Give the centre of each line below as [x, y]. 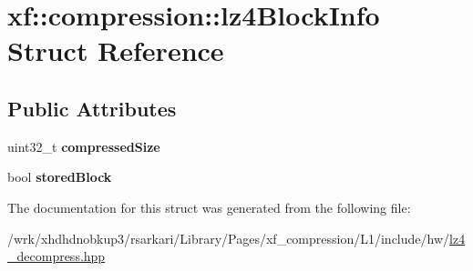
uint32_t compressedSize [84, 146]
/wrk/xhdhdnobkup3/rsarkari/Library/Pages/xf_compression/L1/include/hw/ [229, 238]
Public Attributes [92, 108]
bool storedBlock [60, 177]
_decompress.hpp [57, 256]
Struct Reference [116, 50]
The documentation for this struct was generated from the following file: [209, 207]
